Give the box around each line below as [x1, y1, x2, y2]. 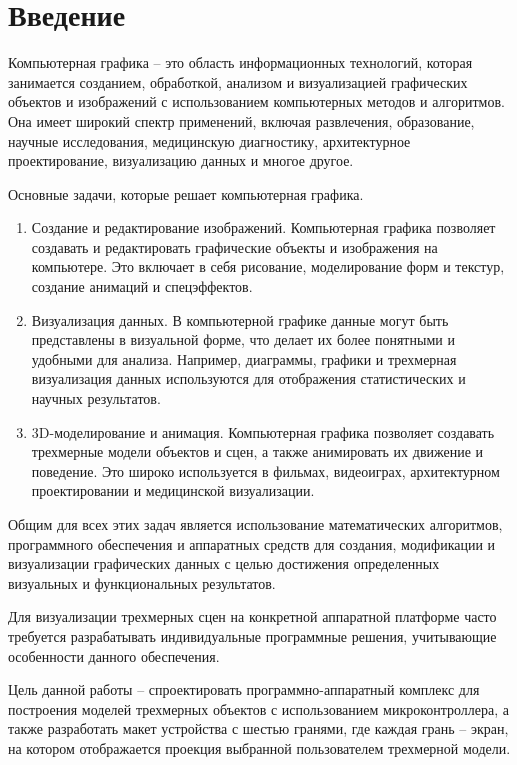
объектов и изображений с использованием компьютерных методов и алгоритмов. [8, 91, 505, 112]
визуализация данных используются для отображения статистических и [31, 368, 466, 389]
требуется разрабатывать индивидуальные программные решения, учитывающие [8, 625, 497, 646]
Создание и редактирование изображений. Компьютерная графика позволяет [31, 217, 496, 238]
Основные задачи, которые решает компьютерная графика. [8, 183, 364, 204]
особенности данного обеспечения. [8, 645, 220, 666]
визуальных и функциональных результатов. [8, 572, 276, 593]
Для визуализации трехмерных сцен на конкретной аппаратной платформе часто [8, 606, 497, 627]
